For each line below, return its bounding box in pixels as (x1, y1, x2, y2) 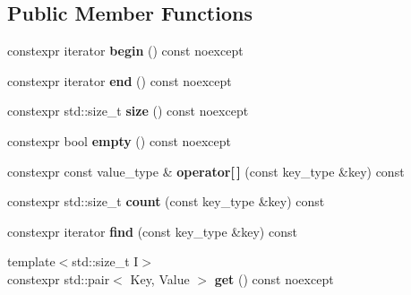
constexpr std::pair (7, 269, 110, 288)
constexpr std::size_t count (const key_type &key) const (7, 192, 325, 211)
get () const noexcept (214, 269, 334, 288)
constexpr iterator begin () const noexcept (7, 41, 244, 60)
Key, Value (130, 269, 190, 288)
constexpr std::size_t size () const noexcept (7, 101, 249, 120)
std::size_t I (72, 252, 139, 271)
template (7, 252, 56, 271)
